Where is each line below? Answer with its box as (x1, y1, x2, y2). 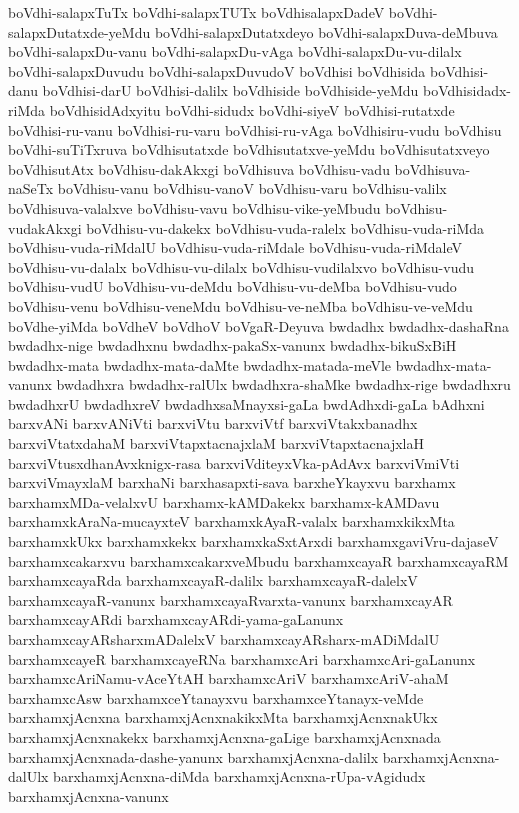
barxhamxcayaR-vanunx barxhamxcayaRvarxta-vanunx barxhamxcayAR (8, 589, 453, 610)
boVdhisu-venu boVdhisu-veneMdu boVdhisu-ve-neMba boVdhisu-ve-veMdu (8, 295, 473, 316)
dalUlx (8, 766, 49, 787)
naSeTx (8, 178, 54, 199)
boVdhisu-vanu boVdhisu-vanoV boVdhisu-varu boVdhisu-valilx (57, 178, 447, 199)
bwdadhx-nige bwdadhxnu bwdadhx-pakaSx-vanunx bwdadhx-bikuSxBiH (8, 335, 457, 356)
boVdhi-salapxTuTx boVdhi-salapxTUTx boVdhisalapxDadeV (8, 2, 385, 22)
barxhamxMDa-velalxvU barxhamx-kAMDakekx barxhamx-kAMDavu (8, 491, 440, 512)
